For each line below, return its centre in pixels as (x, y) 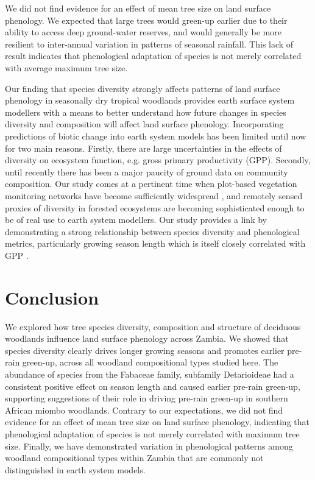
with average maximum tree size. (66, 67)
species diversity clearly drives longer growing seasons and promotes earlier (145, 350)
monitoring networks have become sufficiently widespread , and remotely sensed (154, 195)
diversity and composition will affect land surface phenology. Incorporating (144, 124)
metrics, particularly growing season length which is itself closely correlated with (155, 243)
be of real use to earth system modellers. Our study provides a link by (136, 220)
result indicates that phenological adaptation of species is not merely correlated (153, 56)
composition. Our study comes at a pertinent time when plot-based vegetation (151, 184)
